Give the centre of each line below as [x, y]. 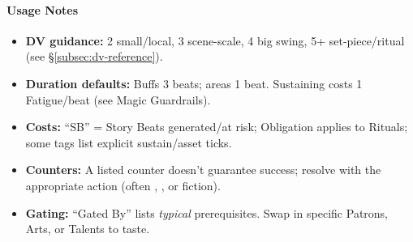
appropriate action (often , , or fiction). [123, 185]
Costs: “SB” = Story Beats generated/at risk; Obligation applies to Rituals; [217, 127]
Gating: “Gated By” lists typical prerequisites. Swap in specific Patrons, [207, 212]
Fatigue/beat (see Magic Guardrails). [118, 99]
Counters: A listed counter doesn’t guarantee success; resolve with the [203, 170]
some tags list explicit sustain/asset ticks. [129, 142]
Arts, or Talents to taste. [88, 229]
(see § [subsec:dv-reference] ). [94, 56]
